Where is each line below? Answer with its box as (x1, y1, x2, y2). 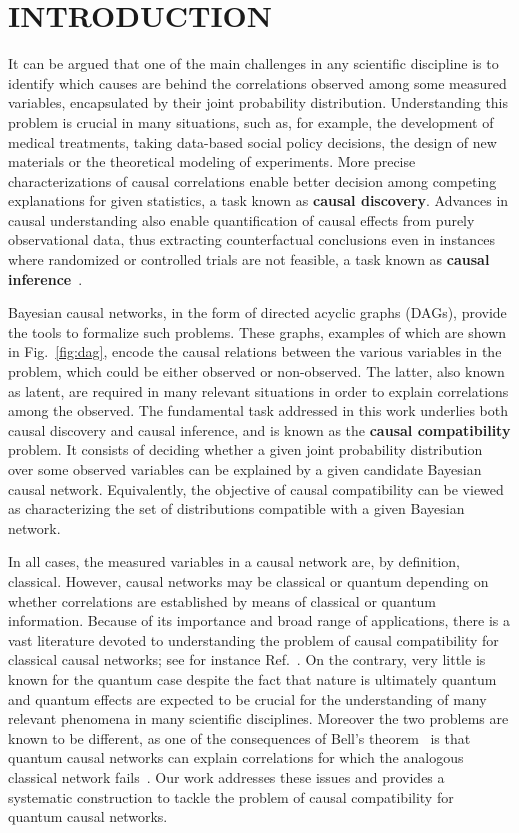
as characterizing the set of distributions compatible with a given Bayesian (8, 498, 465, 519)
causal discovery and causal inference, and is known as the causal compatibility (8, 419, 511, 440)
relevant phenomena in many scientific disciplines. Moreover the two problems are (8, 708, 509, 729)
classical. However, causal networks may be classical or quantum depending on (8, 570, 489, 591)
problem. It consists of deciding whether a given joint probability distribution (8, 439, 483, 460)
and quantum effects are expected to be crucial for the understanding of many (8, 688, 487, 709)
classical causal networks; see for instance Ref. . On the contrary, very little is (8, 649, 486, 670)
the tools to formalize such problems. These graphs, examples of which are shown (8, 321, 507, 342)
